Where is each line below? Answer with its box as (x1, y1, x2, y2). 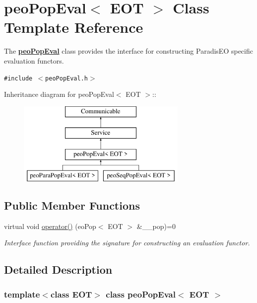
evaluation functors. (4, 55, 64, 66)
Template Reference (4, 17, 143, 37)
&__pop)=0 (136, 221, 176, 231)
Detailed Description (4, 262, 113, 277)
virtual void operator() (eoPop (4, 221, 96, 231)
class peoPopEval (106, 288, 176, 300)
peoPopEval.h (45, 75, 88, 82)
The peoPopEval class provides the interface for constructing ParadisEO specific (4, 46, 253, 56)
